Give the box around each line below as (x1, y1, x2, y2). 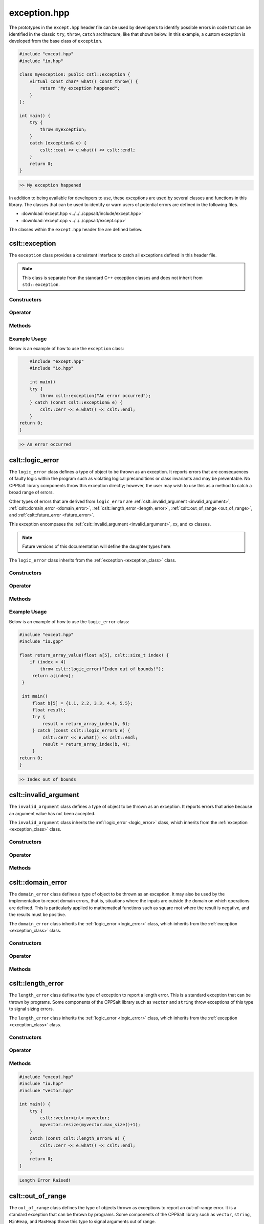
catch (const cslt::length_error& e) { (29, 1136, 126, 1141)
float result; (32, 707, 66, 712)
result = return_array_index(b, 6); (42, 721, 131, 727)
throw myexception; (40, 126, 87, 132)
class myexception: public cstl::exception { (19, 71, 131, 77)
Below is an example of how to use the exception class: (9, 345, 124, 351)
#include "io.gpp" (19, 639, 64, 644)
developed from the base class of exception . (9, 38, 103, 44)
